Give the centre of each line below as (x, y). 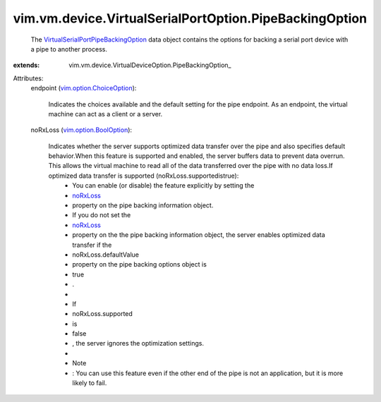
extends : (26, 65)
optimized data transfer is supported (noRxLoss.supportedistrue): (144, 176)
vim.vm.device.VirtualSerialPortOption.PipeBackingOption (190, 18)
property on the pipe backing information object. (143, 205)
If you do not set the (102, 215)
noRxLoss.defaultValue (105, 255)
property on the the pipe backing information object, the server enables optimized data (199, 235)
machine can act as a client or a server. (105, 114)
